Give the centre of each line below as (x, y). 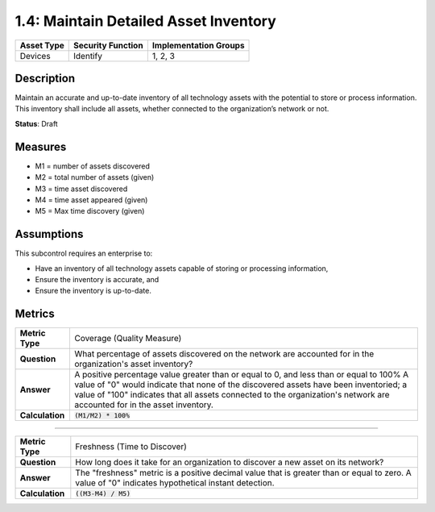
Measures (41, 146)
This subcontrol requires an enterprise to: (84, 253)
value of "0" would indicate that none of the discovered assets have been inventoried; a (240, 385)
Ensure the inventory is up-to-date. (93, 291)
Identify (88, 56)
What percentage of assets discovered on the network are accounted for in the (224, 354)
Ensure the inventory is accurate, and (97, 279)
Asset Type (42, 45)
